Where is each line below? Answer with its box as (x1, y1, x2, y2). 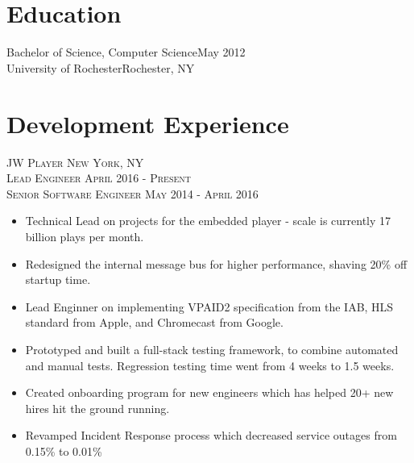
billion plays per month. (25, 228, 144, 244)
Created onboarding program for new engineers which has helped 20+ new (25, 384, 394, 401)
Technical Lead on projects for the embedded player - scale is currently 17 (25, 212, 391, 229)
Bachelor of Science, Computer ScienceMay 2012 (6, 44, 246, 60)
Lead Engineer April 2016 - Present (6, 169, 191, 186)
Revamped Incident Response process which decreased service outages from (25, 427, 397, 444)
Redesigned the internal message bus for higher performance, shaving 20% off (25, 255, 408, 272)
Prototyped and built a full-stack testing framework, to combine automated (25, 340, 399, 357)
